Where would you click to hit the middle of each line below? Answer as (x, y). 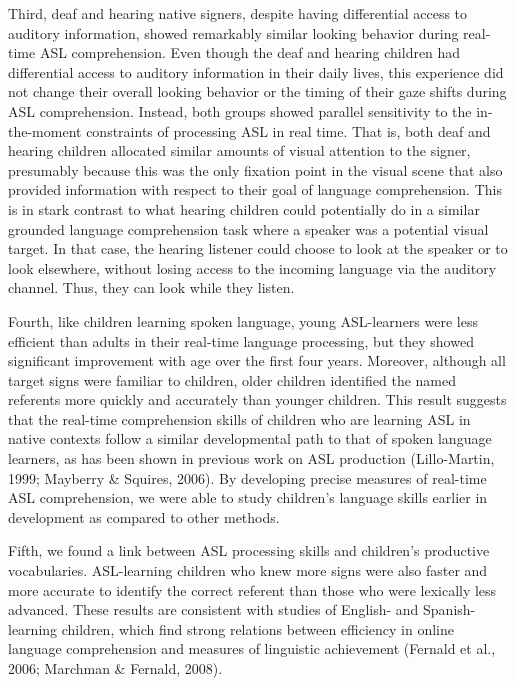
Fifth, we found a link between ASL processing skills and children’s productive (249, 550)
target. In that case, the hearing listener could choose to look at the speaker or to (258, 248)
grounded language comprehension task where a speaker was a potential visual (248, 228)
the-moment (45, 130)
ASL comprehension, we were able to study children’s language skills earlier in (248, 497)
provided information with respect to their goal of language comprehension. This (255, 189)
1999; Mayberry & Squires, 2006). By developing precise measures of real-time (247, 477)
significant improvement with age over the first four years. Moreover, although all (257, 360)
